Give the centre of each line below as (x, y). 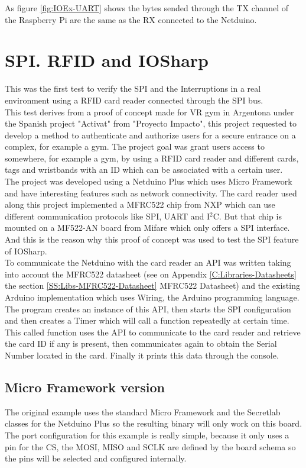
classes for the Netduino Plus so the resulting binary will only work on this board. (154, 423)
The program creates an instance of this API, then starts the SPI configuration (148, 309)
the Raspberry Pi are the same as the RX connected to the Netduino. (131, 19)
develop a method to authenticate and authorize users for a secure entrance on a (150, 135)
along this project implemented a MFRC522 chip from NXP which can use (140, 204)
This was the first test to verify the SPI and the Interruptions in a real (133, 88)
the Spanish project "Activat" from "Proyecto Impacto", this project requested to (151, 123)
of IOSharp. (26, 251)
